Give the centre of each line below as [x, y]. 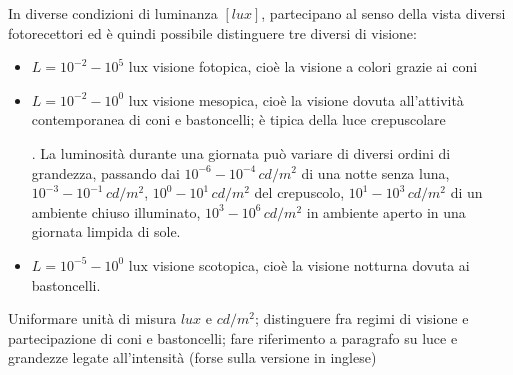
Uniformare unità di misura [92, 318]
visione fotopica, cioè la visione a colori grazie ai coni [315, 66]
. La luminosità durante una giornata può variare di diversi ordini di [241, 152]
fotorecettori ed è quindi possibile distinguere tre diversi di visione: [212, 32]
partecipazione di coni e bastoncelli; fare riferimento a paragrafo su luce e [233, 337]
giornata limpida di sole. [106, 231]
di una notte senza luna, [375, 172]
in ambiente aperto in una [386, 211]
